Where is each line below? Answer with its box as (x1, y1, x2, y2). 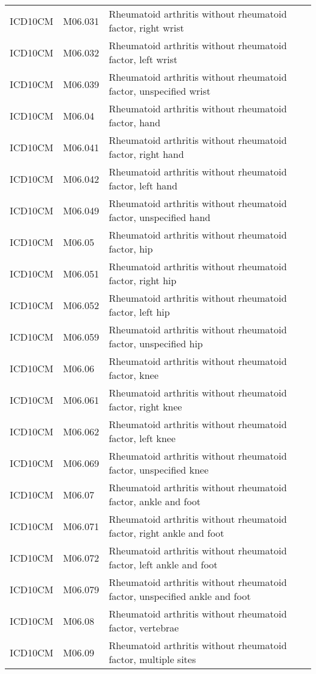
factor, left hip (108, 305, 170, 319)
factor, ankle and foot (108, 494, 201, 508)
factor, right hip (108, 273, 177, 287)
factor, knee (108, 368, 159, 382)
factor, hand (108, 115, 160, 129)
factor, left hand (108, 179, 177, 192)
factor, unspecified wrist (108, 84, 211, 98)
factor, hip (108, 242, 153, 256)
